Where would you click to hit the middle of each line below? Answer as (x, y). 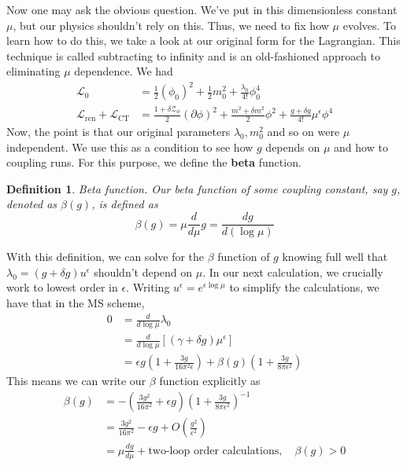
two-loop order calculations (214, 451)
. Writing (148, 287)
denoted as (32, 204)
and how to (361, 147)
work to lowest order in (62, 287)
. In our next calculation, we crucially (293, 272)
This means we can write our (76, 381)
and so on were (303, 132)
